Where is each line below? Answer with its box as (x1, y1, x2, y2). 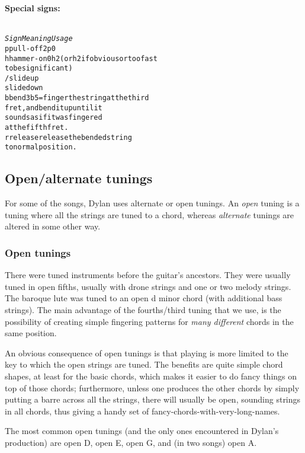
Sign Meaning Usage (5, 34, 73, 43)
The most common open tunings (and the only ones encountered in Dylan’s (5, 425, 279, 437)
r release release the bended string (5, 133, 132, 142)
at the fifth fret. (5, 123, 69, 132)
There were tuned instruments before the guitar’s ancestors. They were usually (5, 269, 291, 281)
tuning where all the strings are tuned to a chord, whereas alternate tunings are (5, 208, 294, 221)
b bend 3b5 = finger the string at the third (5, 94, 149, 103)
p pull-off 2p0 (5, 44, 56, 53)
